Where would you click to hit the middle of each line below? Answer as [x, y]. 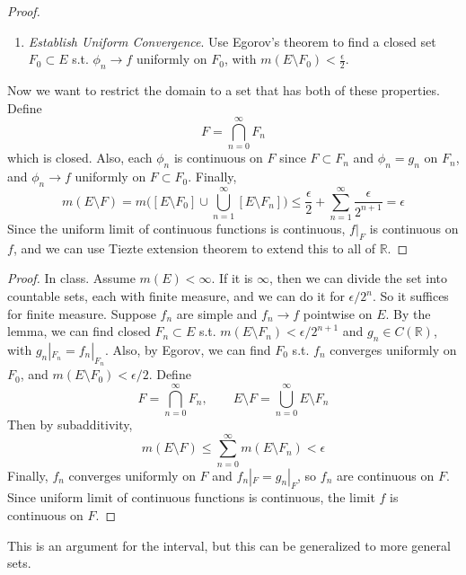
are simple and [217, 313]
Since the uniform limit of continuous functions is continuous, [176, 229]
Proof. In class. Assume [71, 278]
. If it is [232, 278]
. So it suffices [410, 296]
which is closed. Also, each [80, 158]
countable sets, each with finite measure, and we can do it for [176, 296]
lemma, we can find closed [79, 331]
